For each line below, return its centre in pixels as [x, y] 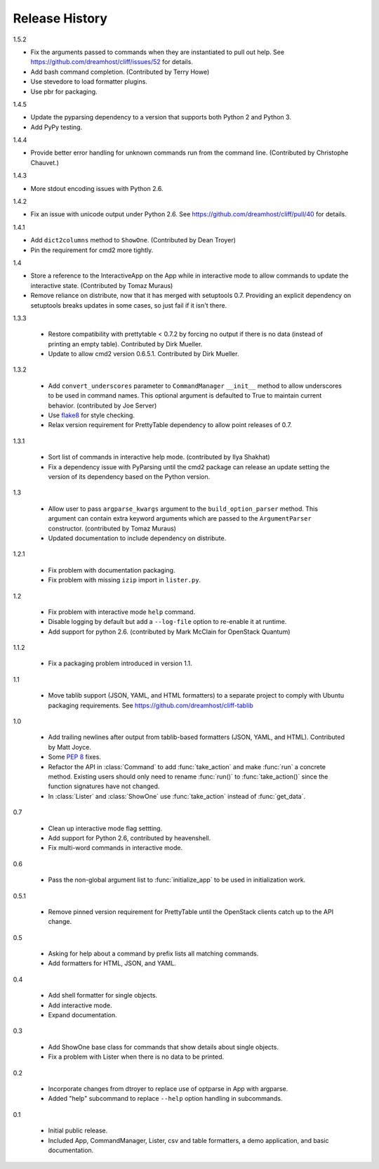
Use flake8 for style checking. [91, 415]
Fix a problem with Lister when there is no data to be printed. [136, 1057]
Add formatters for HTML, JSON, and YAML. [112, 963]
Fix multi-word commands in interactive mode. [115, 848]
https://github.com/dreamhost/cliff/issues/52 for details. [112, 62]
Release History [60, 18]
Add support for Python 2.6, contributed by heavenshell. [129, 838]
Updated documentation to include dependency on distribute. [137, 538]
